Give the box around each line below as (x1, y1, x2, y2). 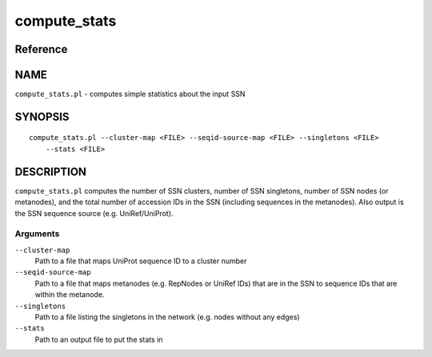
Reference (14, 42, 68, 56)
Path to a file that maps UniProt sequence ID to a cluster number (34, 256, 247, 266)
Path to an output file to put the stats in (34, 335, 163, 344)
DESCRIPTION (14, 165, 87, 178)
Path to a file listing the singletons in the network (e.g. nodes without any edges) (34, 312, 300, 322)
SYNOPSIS (14, 110, 70, 123)
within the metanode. (34, 290, 105, 299)
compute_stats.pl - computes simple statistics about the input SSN (14, 89, 246, 99)
